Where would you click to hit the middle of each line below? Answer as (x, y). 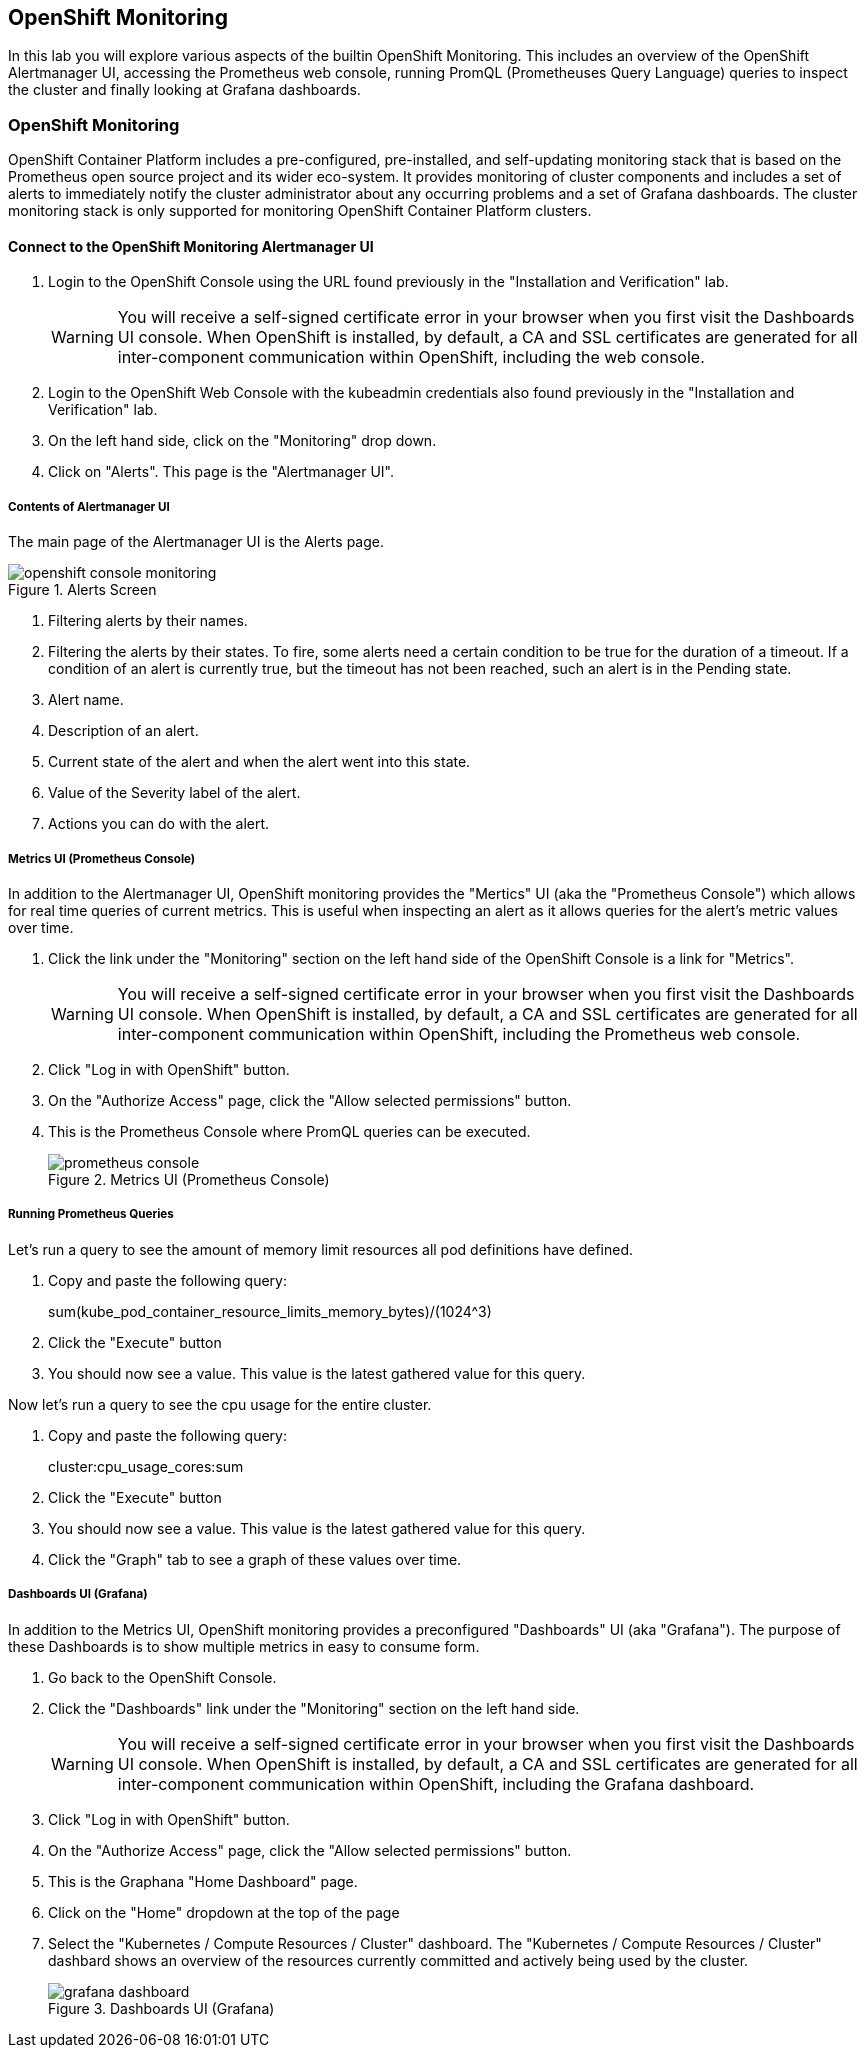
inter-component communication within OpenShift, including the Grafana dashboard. (436, 1783)
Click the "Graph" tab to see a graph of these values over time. (255, 1559)
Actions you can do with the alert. (159, 824)
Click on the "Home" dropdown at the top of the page (224, 1912)
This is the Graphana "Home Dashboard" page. (203, 1881)
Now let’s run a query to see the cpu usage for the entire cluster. (220, 1404)
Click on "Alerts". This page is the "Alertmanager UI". (221, 472)
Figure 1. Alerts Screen (82, 590)
